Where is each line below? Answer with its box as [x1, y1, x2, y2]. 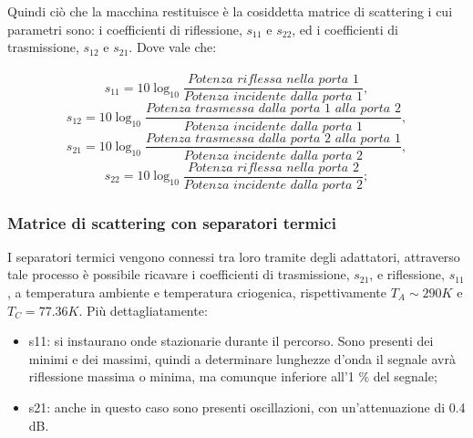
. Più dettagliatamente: [78, 300, 208, 319]
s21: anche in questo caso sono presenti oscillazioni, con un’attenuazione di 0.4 [28, 398, 466, 416]
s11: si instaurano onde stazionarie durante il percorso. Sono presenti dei [28, 331, 434, 350]
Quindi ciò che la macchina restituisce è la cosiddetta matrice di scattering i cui [7, 2, 453, 20]
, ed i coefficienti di [292, 19, 398, 38]
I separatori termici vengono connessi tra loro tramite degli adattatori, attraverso [7, 246, 460, 266]
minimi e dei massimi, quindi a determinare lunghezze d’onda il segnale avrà [28, 349, 456, 368]
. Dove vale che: [129, 37, 217, 57]
